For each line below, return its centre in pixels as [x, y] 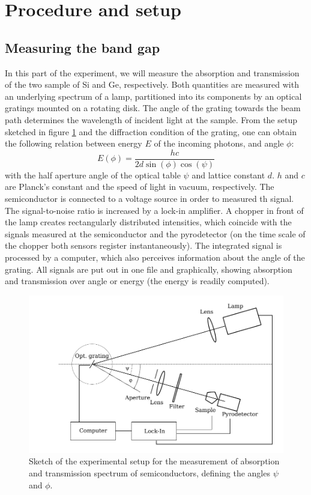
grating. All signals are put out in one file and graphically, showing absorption [149, 269]
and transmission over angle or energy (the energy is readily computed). [137, 281]
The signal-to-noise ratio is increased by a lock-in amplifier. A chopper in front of [154, 210]
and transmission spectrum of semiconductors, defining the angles [149, 473]
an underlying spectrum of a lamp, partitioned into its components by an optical [153, 96]
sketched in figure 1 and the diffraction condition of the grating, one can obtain [151, 131]
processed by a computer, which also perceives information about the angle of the [155, 257]
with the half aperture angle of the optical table [93, 175]
